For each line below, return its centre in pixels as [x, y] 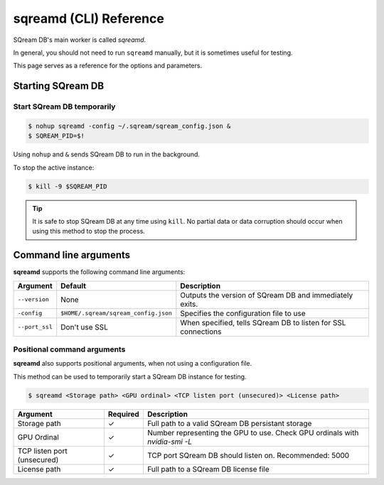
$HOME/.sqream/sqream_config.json [116, 314]
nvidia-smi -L [169, 442]
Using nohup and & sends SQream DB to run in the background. [107, 154]
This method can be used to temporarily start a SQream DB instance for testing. [130, 376]
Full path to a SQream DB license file [208, 469]
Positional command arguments [69, 349]
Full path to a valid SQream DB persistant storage [229, 423]
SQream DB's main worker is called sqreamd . [80, 40]
